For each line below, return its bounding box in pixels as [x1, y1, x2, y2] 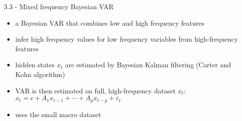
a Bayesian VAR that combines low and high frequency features [15, 17, 205, 28]
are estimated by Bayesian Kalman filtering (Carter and [65, 60, 231, 70]
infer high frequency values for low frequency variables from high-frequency [15, 34, 238, 44]
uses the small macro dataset [15, 109, 101, 119]
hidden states [15, 60, 55, 70]
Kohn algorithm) [15, 69, 65, 79]
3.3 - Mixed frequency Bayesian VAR [4, 1, 114, 11]
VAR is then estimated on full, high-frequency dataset [15, 85, 176, 95]
